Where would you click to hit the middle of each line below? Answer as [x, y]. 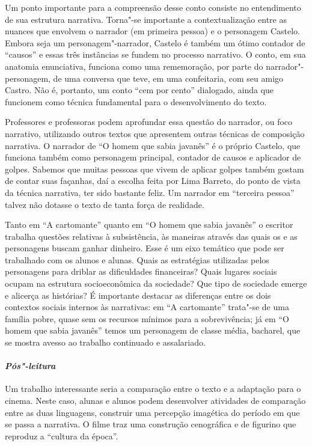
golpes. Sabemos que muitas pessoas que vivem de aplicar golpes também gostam [154, 169]
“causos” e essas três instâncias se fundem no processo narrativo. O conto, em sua [155, 54]
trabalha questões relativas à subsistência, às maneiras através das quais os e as [151, 236]
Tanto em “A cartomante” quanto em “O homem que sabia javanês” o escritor [149, 225]
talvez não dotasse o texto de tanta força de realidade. [105, 204]
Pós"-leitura [30, 366]
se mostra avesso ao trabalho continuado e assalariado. [105, 342]
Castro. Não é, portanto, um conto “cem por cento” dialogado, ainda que [139, 90]
